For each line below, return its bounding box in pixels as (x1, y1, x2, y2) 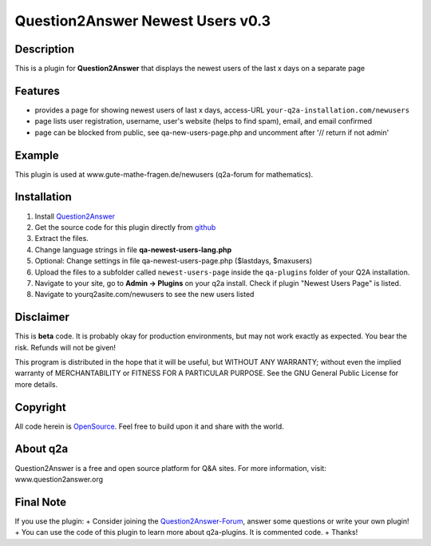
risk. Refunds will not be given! (14, 342, 116, 352)
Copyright (14, 400, 67, 414)
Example (14, 148, 59, 162)
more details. (14, 379, 58, 389)
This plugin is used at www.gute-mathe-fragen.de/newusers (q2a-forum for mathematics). (14, 169, 314, 179)
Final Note (14, 495, 67, 508)
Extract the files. (34, 234, 89, 243)
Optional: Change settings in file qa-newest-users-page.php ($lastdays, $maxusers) (34, 256, 313, 266)
